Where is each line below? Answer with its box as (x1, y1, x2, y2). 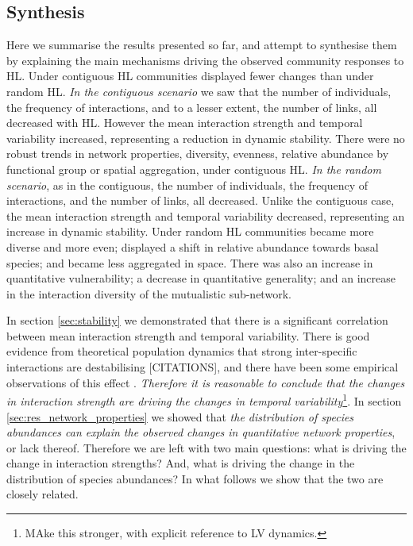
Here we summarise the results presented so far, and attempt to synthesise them (6, 37, 397, 53)
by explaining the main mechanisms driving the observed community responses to (6, 52, 404, 68)
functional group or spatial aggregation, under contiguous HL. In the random (6, 160, 381, 177)
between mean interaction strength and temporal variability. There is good (6, 327, 370, 344)
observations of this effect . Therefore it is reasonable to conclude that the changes (6, 374, 405, 390)
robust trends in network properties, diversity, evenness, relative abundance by (6, 145, 389, 162)
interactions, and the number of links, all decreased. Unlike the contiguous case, (6, 192, 395, 209)
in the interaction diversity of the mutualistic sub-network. (6, 285, 291, 302)
